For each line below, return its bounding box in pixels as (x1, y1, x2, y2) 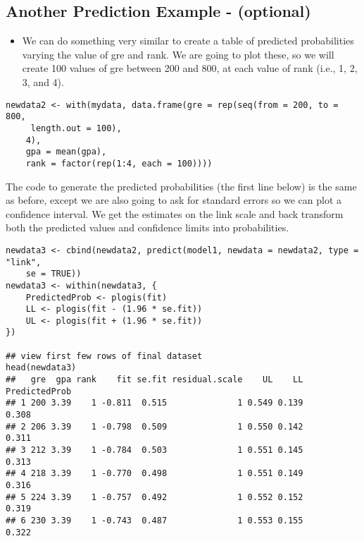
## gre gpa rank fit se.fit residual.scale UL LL (6, 375, 303, 385)
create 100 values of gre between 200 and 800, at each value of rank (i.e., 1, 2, (22, 61, 358, 75)
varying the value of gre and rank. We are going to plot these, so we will (22, 47, 334, 61)
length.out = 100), (30, 123, 122, 133)
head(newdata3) (6, 363, 77, 373)
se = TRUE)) (25, 269, 82, 279)
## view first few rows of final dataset (6, 351, 203, 361)
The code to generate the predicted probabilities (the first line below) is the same (6, 178, 357, 193)
